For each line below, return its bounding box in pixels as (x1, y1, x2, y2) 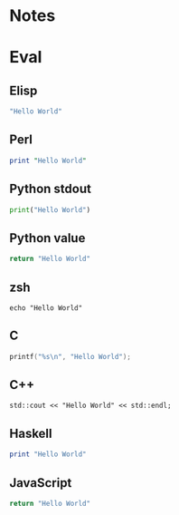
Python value (9, 230, 86, 246)
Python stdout (9, 181, 92, 197)
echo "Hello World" (9, 303, 83, 313)
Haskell (9, 425, 52, 441)
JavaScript (9, 475, 72, 491)
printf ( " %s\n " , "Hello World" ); (9, 352, 131, 361)
